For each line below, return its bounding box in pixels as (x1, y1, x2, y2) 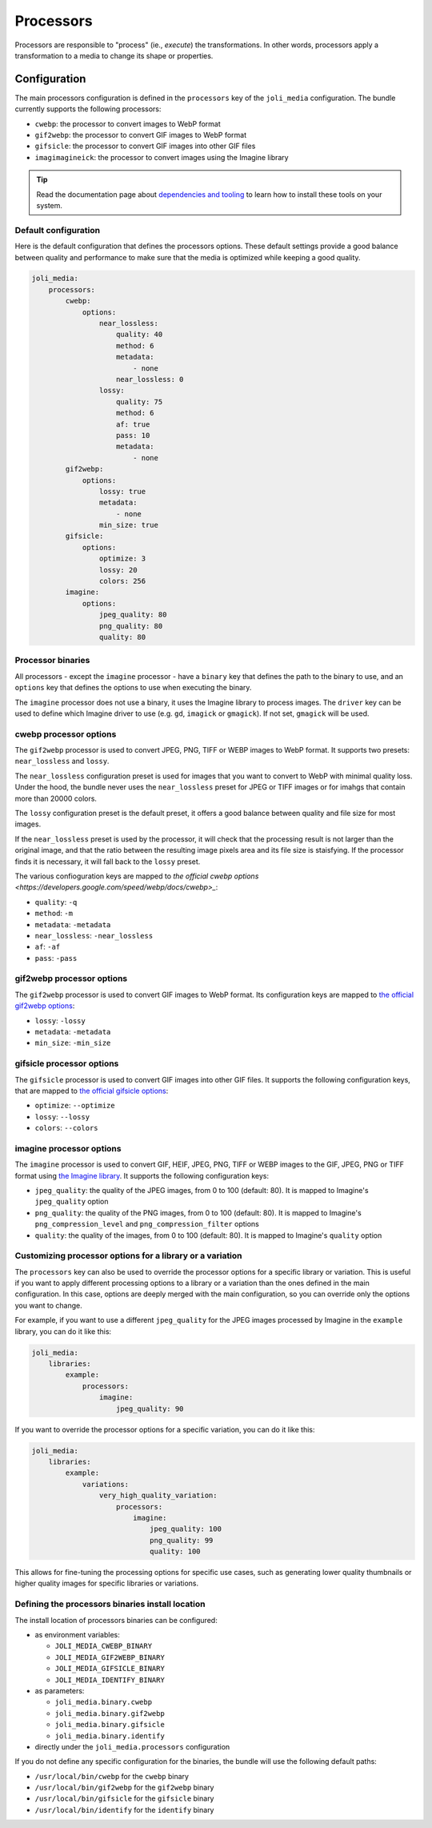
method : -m (34, 909, 74, 918)
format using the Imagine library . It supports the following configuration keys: (14, 1171, 270, 1180)
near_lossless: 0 (116, 375, 184, 384)
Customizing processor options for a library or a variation (14, 1250, 243, 1261)
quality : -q (34, 897, 78, 906)
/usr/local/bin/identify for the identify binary (34, 1805, 214, 1814)
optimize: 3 (98, 554, 146, 564)
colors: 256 (98, 577, 146, 586)
